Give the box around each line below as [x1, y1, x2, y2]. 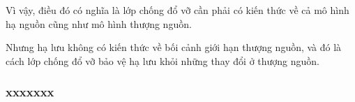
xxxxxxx [6, 83, 54, 101]
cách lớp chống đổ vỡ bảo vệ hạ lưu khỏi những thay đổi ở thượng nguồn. [6, 53, 320, 68]
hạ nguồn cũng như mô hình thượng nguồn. [6, 16, 192, 31]
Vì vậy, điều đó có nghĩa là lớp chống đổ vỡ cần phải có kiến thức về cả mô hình [6, 3, 349, 17]
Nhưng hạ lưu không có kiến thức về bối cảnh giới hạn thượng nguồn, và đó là [6, 40, 342, 54]
